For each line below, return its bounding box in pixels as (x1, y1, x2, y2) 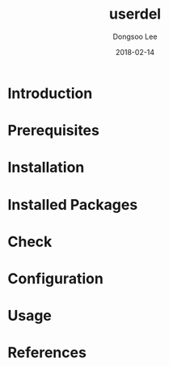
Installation (7, 159, 85, 177)
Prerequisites (7, 121, 100, 140)
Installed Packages (7, 195, 138, 214)
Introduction (7, 84, 93, 102)
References (7, 343, 87, 362)
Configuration (7, 269, 104, 287)
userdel (108, 5, 162, 23)
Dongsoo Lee (112, 32, 158, 41)
